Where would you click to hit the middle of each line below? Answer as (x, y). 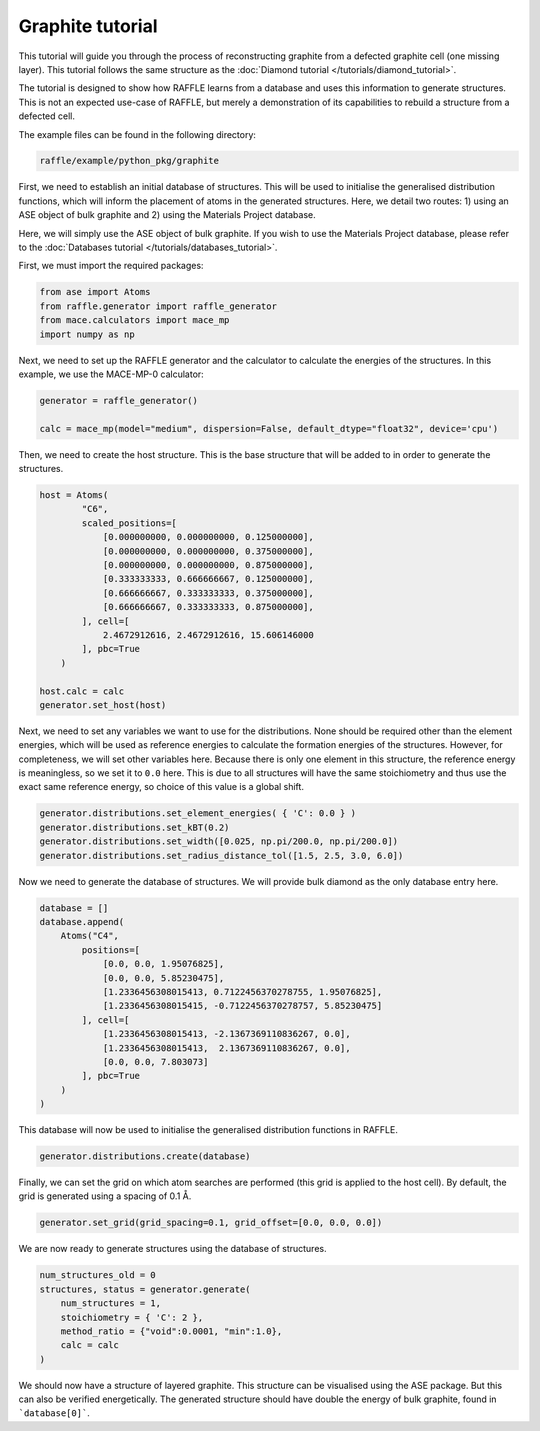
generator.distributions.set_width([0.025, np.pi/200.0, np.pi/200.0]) (219, 841)
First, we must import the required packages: (111, 266)
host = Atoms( (74, 495)
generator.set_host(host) (103, 704)
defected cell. (46, 116)
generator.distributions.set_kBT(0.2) (134, 827)
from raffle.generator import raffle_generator (158, 306)
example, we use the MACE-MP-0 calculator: (111, 374)
